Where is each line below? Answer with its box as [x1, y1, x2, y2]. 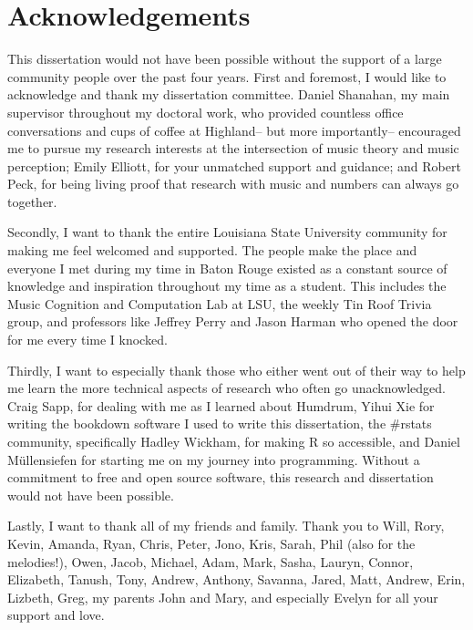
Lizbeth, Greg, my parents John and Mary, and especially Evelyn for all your [7, 587, 438, 606]
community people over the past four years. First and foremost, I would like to [7, 67, 447, 86]
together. [7, 191, 57, 211]
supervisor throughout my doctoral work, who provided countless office [7, 102, 404, 121]
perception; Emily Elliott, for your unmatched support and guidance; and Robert [7, 156, 461, 175]
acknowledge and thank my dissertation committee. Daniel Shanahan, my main [7, 85, 450, 104]
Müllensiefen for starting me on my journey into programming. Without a [7, 449, 420, 469]
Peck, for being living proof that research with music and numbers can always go [7, 174, 459, 193]
